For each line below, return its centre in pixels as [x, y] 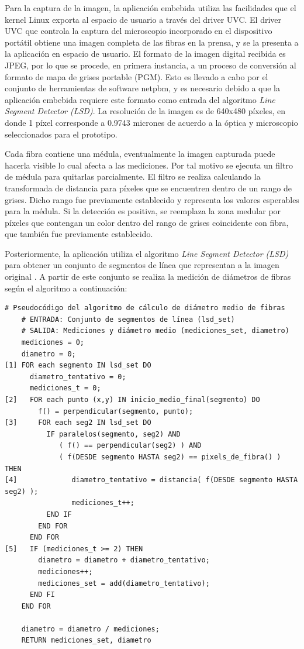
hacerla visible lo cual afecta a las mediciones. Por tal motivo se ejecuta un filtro [149, 165]
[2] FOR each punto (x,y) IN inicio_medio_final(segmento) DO [132, 400]
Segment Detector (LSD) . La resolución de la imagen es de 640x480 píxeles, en [145, 111]
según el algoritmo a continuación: [66, 288]
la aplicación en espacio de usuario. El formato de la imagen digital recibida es [145, 54]
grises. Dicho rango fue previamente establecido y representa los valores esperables [152, 199]
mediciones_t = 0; [65, 388]
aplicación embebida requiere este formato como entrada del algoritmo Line [140, 99]
